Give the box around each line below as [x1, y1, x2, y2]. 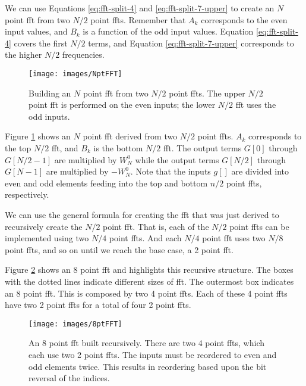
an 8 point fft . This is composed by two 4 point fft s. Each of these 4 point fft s [5, 287, 288, 299]
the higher [5, 48, 42, 61]
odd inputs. [29, 110, 70, 122]
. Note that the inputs [130, 165, 211, 178]
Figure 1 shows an [5, 130, 71, 142]
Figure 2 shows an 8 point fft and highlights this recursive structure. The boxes [5, 263, 294, 276]
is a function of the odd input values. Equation [83, 25, 254, 38]
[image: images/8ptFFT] [29, 319, 122, 328]
